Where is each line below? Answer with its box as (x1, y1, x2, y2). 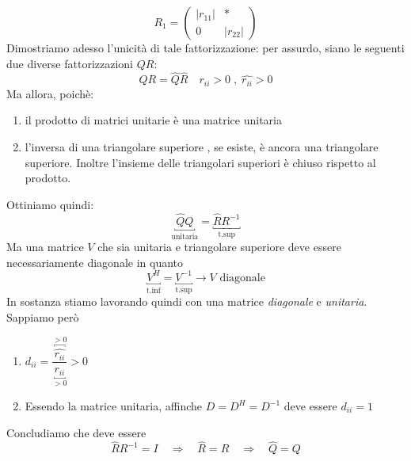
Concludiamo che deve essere (6, 424, 147, 440)
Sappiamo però (6, 308, 79, 325)
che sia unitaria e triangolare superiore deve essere (97, 238, 341, 255)
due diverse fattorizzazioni (6, 55, 133, 71)
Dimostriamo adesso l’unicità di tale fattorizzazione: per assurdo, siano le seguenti (6, 40, 405, 55)
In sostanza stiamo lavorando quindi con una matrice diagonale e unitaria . (6, 293, 367, 310)
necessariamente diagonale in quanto (6, 253, 184, 270)
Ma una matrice (6, 238, 84, 255)
